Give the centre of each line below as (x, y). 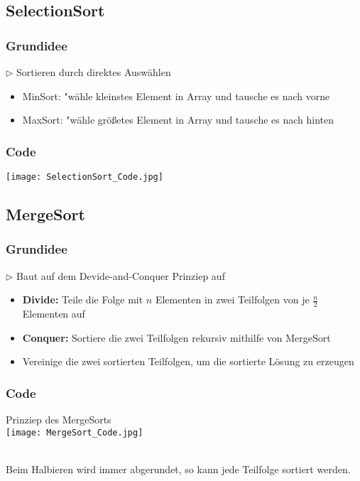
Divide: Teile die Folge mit (83, 299)
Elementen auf (54, 314)
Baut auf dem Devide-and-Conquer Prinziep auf (121, 275)
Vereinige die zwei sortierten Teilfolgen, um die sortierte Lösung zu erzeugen (188, 361)
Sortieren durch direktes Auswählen (94, 72)
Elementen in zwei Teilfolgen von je (232, 299)
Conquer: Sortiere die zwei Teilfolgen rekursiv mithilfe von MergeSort (176, 337)
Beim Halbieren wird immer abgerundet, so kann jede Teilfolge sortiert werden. (178, 469)
